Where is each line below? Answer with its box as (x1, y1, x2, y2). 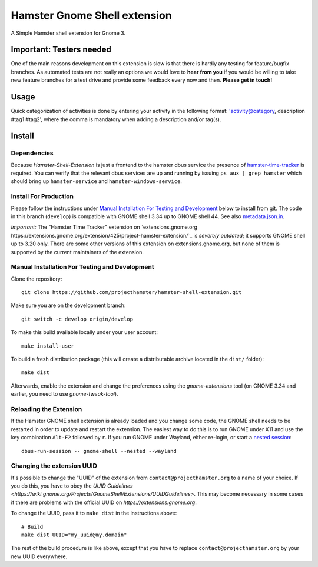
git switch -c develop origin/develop (21, 315, 134, 322)
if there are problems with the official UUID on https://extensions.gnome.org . (11, 499, 197, 506)
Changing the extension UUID (11, 462, 97, 470)
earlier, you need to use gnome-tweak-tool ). (11, 391, 118, 398)
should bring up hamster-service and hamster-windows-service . (11, 178, 183, 185)
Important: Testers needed (11, 45, 111, 55)
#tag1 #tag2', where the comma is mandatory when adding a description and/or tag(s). (11, 115, 221, 123)
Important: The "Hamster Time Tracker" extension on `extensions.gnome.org (11, 224, 197, 231)
